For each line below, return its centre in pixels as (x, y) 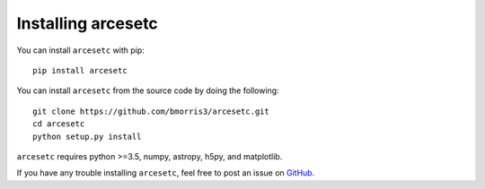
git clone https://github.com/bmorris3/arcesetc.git (151, 111)
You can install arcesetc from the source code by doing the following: (148, 90)
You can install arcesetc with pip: (81, 50)
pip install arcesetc (80, 70)
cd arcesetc (59, 124)
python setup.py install (87, 136)
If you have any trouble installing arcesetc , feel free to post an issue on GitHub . (166, 173)
